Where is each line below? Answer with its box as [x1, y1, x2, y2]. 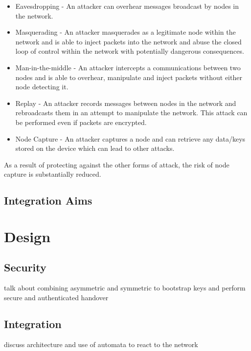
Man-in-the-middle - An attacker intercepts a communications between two [15, 62, 241, 72]
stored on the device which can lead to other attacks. [15, 143, 175, 153]
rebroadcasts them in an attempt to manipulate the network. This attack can [15, 107, 248, 118]
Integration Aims [4, 193, 92, 208]
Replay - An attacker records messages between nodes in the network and [15, 98, 236, 108]
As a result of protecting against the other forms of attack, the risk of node [4, 159, 229, 169]
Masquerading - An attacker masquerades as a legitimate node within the [15, 27, 236, 37]
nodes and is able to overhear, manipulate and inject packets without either [15, 72, 242, 82]
